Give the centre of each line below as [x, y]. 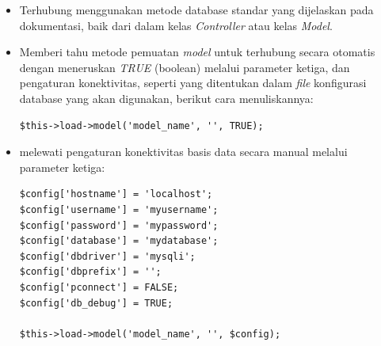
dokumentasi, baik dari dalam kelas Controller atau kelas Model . [176, 25]
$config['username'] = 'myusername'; [119, 209]
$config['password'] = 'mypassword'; [119, 225]
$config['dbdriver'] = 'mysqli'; [107, 256]
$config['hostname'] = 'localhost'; [116, 194]
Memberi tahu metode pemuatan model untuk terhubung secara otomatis [197, 52]
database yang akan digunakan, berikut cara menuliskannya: [166, 98]
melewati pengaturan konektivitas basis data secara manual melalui [183, 152]
